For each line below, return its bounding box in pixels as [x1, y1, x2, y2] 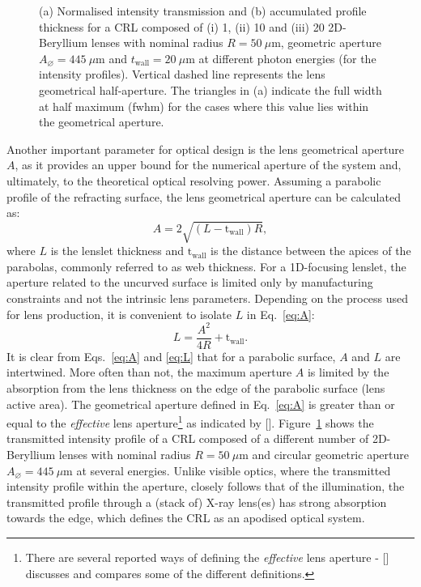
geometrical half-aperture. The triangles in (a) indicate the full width [39, 81, 382, 98]
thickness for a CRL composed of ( [39, 18, 211, 35]
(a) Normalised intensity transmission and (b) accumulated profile [39, 2, 367, 19]
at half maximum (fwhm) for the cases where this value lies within [39, 97, 369, 114]
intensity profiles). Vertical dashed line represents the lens [39, 66, 325, 83]
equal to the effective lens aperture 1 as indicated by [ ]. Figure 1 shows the [6, 412, 374, 431]
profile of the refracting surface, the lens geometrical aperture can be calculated [6, 188, 401, 205]
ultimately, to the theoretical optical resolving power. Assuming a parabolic [6, 172, 381, 189]
